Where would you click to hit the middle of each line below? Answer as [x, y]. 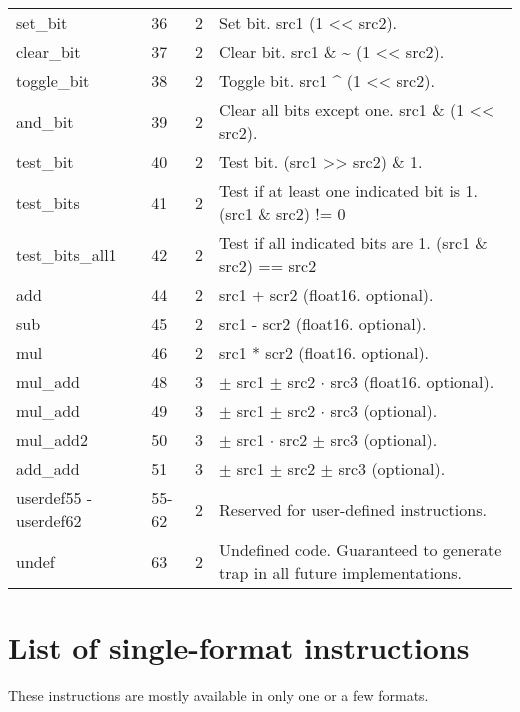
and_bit [45, 121]
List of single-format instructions [239, 647]
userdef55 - [54, 497]
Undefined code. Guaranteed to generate [360, 549]
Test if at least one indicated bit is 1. [348, 190]
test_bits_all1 [66, 254]
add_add [48, 468]
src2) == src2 [268, 265]
